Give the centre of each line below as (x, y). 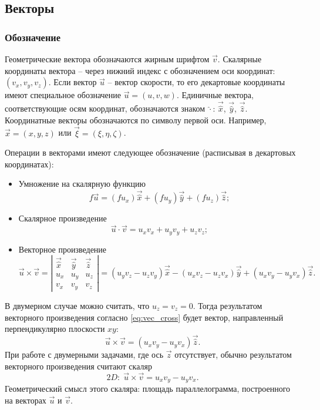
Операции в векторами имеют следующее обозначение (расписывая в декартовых (150, 152)
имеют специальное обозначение (63, 95)
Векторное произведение (63, 249)
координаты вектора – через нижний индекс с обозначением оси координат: (140, 70)
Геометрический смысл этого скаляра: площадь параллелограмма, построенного (148, 388)
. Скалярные (240, 59)
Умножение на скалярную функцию (82, 184)
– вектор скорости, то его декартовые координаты (196, 82)
